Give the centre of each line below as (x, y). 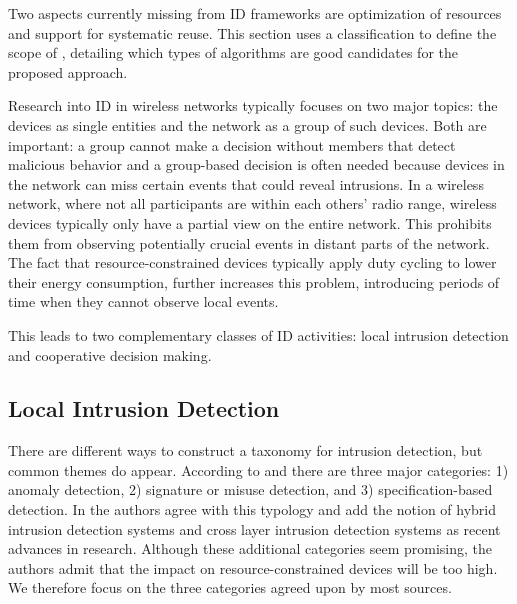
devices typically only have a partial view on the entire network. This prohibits (250, 222)
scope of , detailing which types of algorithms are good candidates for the (233, 52)
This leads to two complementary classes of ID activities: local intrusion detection (258, 334)
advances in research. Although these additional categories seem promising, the (250, 548)
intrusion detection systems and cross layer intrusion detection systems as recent (254, 528)
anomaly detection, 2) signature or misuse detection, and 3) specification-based (250, 489)
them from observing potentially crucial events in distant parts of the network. (249, 242)
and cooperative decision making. (110, 354)
